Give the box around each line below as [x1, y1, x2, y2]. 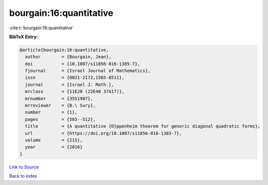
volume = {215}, [25, 137, 83, 143]
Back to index [9, 173, 37, 179]
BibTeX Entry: [9, 34, 38, 40]
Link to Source [9, 164, 39, 170]
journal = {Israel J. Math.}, [25, 82, 114, 87]
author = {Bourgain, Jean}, [25, 54, 112, 60]
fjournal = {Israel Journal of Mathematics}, [25, 68, 151, 74]
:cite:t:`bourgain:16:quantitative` [9, 25, 74, 31]
